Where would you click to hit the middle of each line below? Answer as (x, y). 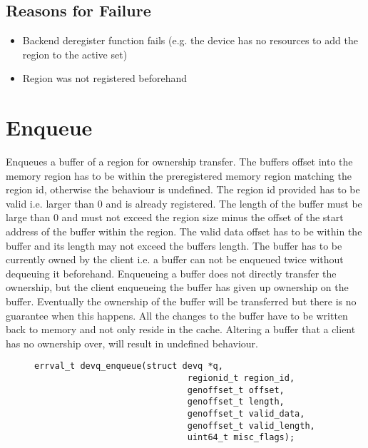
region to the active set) (75, 54)
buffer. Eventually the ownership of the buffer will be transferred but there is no (181, 301)
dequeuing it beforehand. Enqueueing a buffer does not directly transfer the (171, 273)
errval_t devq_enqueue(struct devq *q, (129, 366)
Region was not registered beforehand (105, 78)
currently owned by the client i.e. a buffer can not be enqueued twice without (175, 259)
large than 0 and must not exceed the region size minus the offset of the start (175, 217)
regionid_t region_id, (241, 378)
